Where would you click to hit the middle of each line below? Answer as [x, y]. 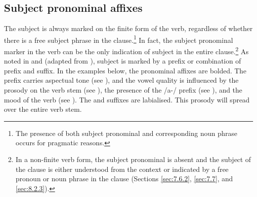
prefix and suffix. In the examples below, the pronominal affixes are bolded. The [125, 70]
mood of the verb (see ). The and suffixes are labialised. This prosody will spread [127, 99]
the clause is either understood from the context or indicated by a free [122, 169]
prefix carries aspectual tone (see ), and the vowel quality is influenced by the [121, 80]
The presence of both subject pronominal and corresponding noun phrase [126, 133]
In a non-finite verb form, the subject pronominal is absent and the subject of [133, 159]
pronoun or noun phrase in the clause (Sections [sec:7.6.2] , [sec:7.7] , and [124, 179]
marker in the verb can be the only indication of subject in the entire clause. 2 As [127, 50]
